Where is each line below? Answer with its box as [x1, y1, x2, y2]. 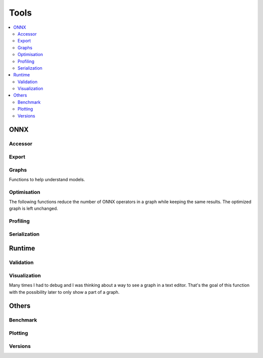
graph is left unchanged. [9, 206, 58, 211]
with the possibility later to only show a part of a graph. [9, 289, 120, 295]
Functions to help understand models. [9, 176, 85, 182]
